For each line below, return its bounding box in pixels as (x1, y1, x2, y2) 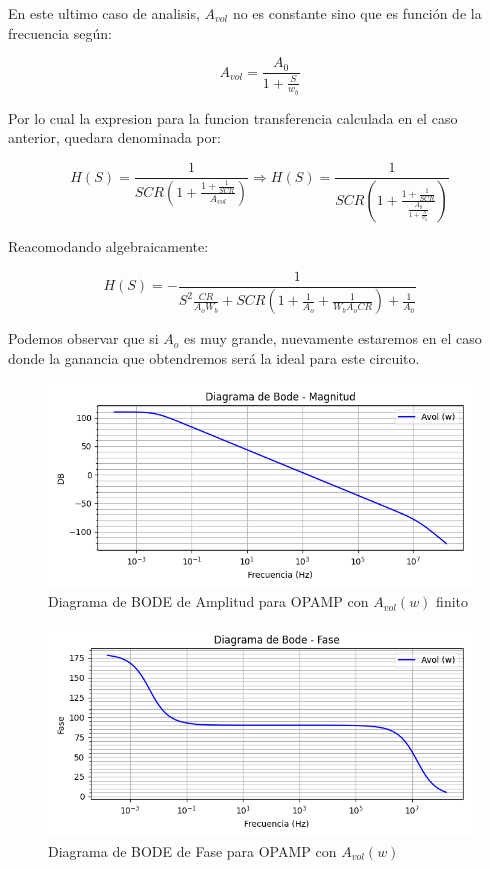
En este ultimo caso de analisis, (8, 3, 200, 23)
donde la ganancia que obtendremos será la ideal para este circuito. (8, 348, 420, 369)
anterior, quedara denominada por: (8, 127, 221, 148)
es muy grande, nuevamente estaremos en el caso (183, 328, 482, 349)
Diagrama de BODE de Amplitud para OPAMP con (48, 591, 369, 612)
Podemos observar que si (8, 328, 159, 349)
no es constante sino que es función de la (232, 3, 482, 23)
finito (436, 591, 469, 612)
